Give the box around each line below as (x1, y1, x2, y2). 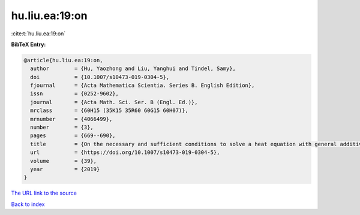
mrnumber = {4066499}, (30, 116, 113, 122)
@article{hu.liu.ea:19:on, (23, 57, 103, 63)
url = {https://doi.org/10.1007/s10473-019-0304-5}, (30, 149, 220, 156)
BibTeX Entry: (11, 41, 46, 48)
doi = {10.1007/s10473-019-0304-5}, (30, 74, 170, 80)
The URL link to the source (11, 189, 77, 197)
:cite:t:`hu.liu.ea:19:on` (11, 30, 66, 37)
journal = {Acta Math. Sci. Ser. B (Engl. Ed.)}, (30, 99, 198, 105)
